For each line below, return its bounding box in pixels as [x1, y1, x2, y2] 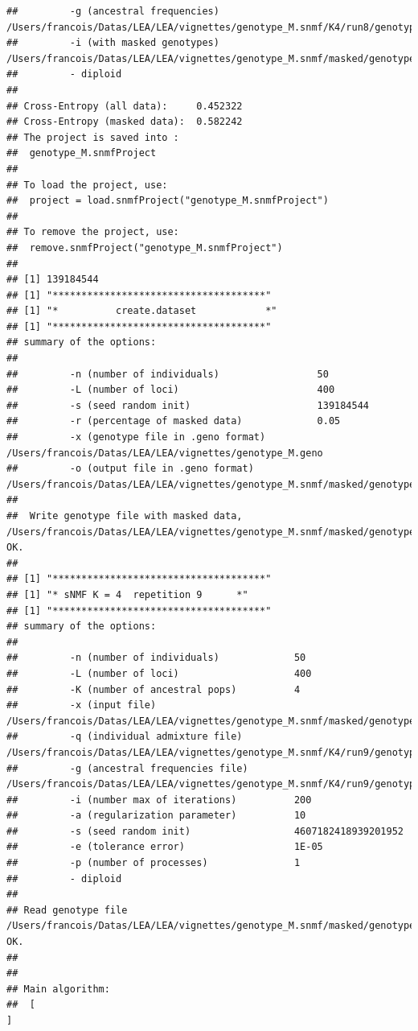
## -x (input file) [6, 699, 157, 711]
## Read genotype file [6, 904, 128, 916]
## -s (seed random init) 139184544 [6, 399, 370, 411]
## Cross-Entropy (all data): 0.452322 [6, 100, 243, 112]
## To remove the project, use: [6, 226, 179, 238]
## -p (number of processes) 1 [6, 857, 301, 869]
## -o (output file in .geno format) [6, 463, 254, 475]
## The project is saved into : [6, 131, 179, 143]
